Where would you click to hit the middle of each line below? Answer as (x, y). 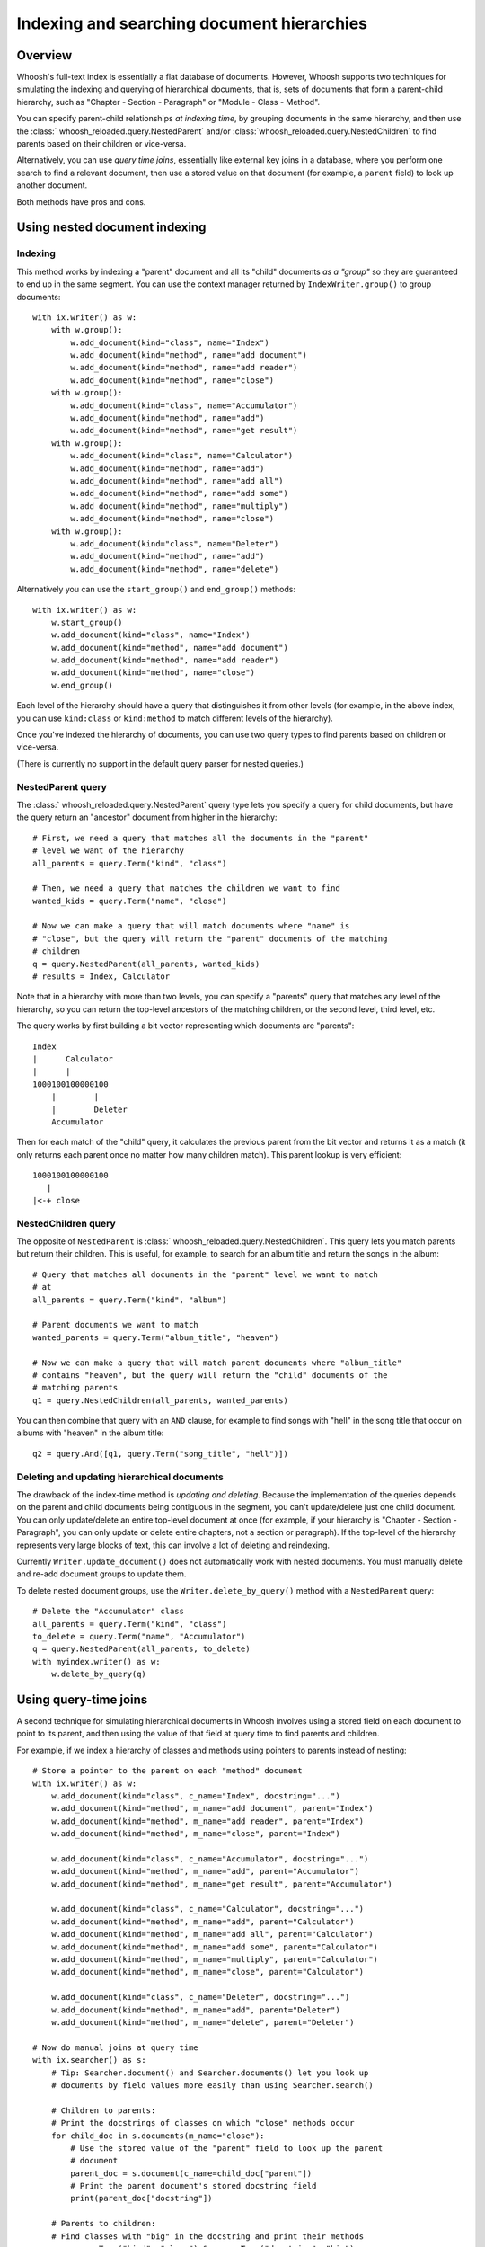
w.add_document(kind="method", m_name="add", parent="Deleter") (195, 2010)
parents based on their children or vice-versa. (101, 144)
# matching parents (75, 1388)
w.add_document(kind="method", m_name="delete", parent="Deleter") (203, 2022)
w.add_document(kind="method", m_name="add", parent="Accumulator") (205, 1871)
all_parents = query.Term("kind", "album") (130, 1300)
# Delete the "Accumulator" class (108, 1612)
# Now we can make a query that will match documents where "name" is (191, 926)
